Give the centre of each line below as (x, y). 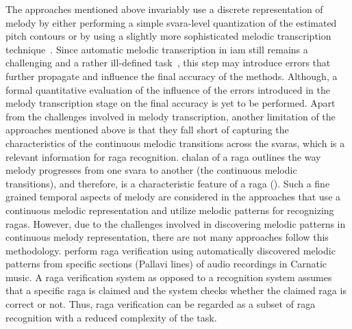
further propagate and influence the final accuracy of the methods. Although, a (172, 76)
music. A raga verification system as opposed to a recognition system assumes (169, 277)
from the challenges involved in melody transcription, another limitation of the (171, 116)
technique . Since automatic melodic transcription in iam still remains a (157, 49)
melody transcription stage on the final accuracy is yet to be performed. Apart (171, 103)
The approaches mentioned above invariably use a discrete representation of (164, 9)
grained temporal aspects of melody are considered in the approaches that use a (173, 197)
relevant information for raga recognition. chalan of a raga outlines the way (163, 156)
